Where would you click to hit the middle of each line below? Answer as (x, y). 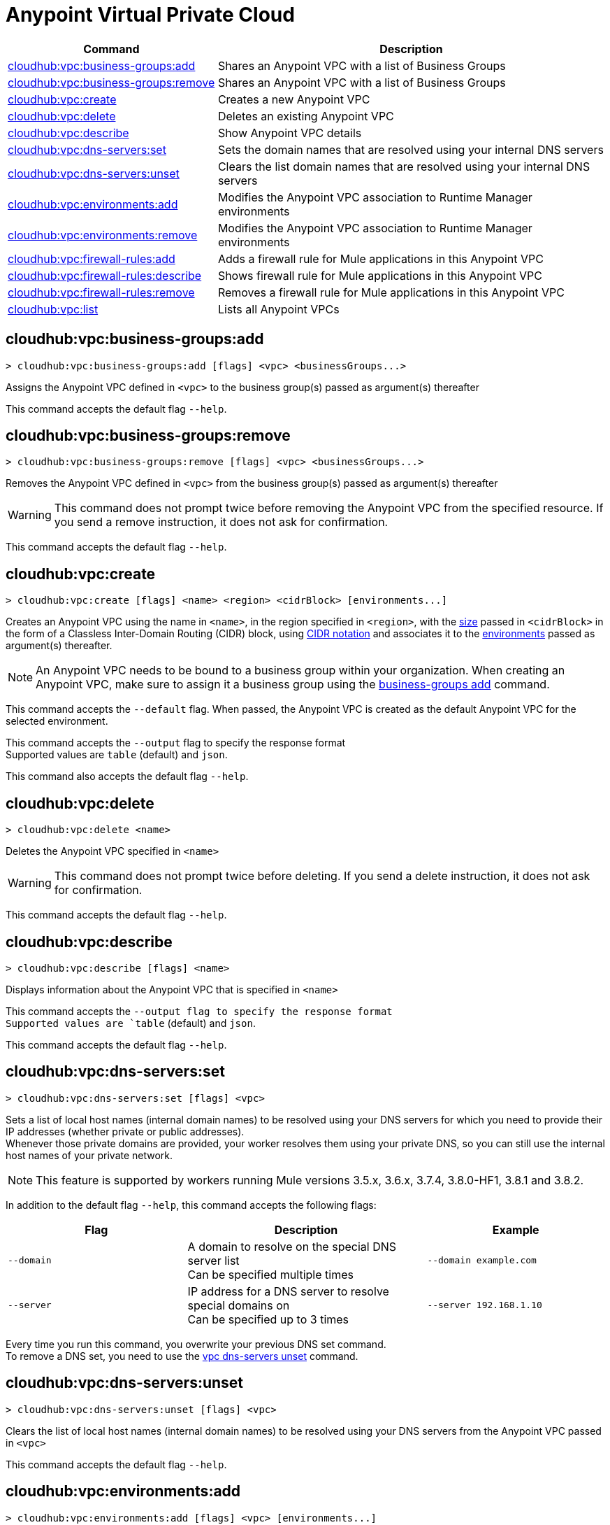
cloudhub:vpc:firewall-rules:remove (101, 292)
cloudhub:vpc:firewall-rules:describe (105, 275)
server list (213, 1260)
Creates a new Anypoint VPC (294, 99)
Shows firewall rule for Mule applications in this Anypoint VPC (380, 275)
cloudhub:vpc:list (53, 309)
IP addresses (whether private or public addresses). (125, 1131)
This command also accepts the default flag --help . (127, 776)
